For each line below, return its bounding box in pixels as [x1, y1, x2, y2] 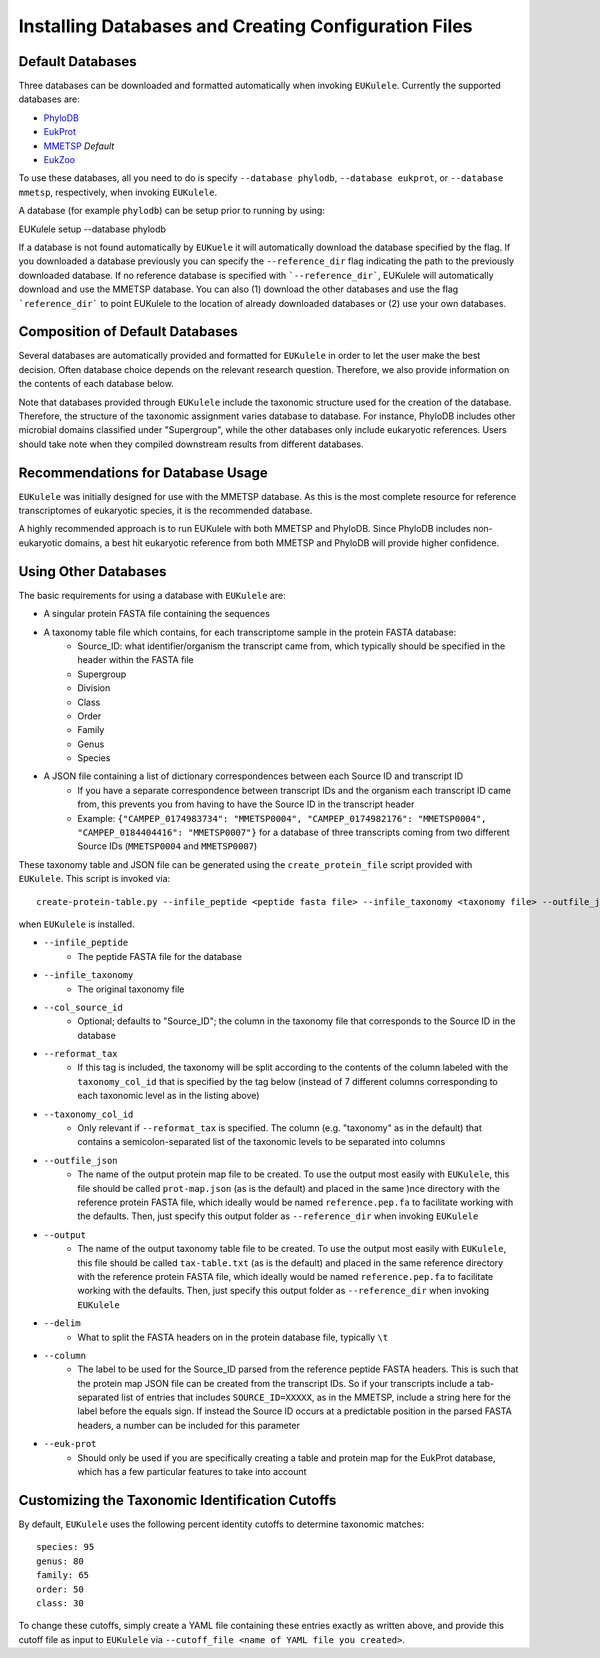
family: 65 [36, 1570, 90, 1581]
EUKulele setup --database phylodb [18, 223, 167, 235]
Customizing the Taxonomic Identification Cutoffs [18, 1491, 337, 1509]
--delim [43, 1318, 82, 1329]
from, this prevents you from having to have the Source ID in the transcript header [77, 798, 415, 810]
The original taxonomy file [77, 983, 185, 995]
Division [77, 682, 111, 694]
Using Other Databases [18, 563, 167, 580]
